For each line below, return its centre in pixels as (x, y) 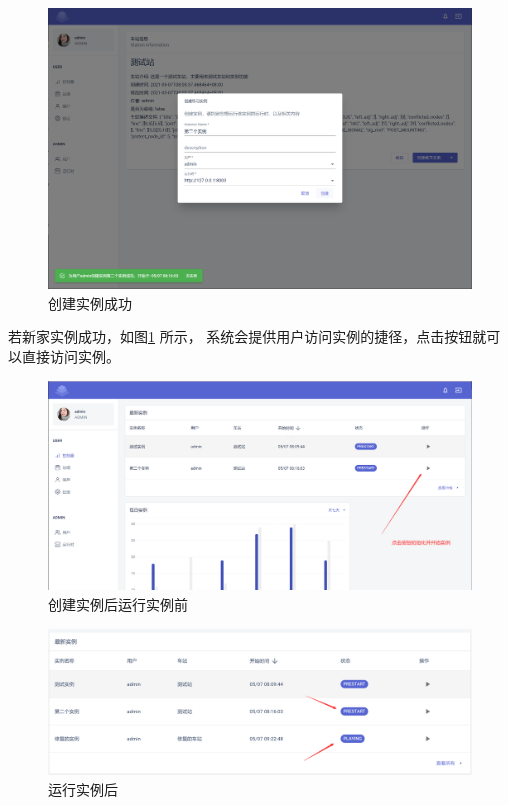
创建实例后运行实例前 (118, 604)
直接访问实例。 (70, 355)
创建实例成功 (90, 302)
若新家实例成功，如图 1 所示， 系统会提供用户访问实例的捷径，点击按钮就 (247, 336)
